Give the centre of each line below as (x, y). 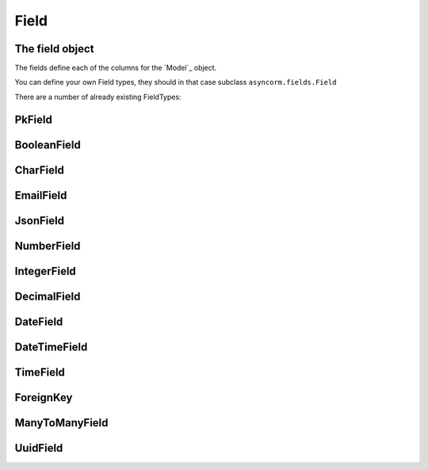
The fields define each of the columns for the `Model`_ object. (116, 68)
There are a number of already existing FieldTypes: (98, 97)
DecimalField (48, 296)
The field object (54, 49)
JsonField (40, 221)
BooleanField (48, 145)
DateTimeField (51, 347)
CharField (40, 170)
